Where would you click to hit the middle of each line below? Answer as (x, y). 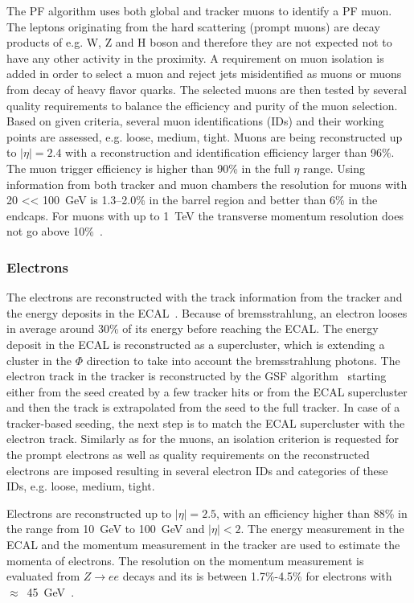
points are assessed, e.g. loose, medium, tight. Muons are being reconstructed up (205, 136)
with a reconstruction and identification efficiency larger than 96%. (230, 152)
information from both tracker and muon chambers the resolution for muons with (207, 184)
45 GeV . (51, 591)
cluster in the (39, 360)
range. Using (334, 168)
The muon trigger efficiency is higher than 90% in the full (148, 168)
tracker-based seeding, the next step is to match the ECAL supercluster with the (206, 423)
